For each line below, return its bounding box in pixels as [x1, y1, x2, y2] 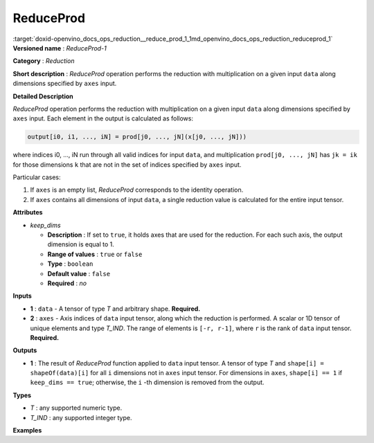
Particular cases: [12, 173, 61, 181]
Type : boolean [47, 260, 93, 268]
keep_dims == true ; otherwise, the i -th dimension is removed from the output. [30, 378, 265, 387]
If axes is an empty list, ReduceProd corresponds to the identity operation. [30, 186, 244, 194]
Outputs [12, 346, 37, 354]
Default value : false [47, 269, 111, 278]
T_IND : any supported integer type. [30, 413, 132, 422]
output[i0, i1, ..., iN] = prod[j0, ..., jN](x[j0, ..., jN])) [27, 133, 247, 141]
